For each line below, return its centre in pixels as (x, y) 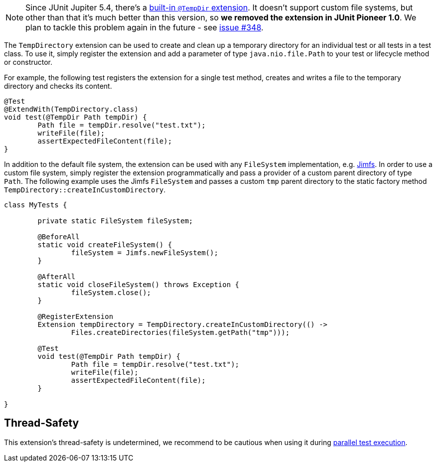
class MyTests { (36, 205)
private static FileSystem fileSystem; (115, 221)
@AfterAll (57, 277)
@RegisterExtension (75, 316)
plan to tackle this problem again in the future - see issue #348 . (145, 27)
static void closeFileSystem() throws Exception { (139, 285)
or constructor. (28, 62)
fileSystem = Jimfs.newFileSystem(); (145, 253)
